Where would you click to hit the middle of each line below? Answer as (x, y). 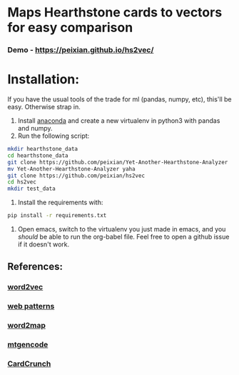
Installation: (44, 80)
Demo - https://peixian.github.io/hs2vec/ (81, 50)
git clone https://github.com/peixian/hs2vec (76, 176)
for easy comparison (70, 27)
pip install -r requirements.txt (57, 216)
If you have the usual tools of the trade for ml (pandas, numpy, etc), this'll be (119, 99)
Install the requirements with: (60, 202)
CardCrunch (29, 364)
